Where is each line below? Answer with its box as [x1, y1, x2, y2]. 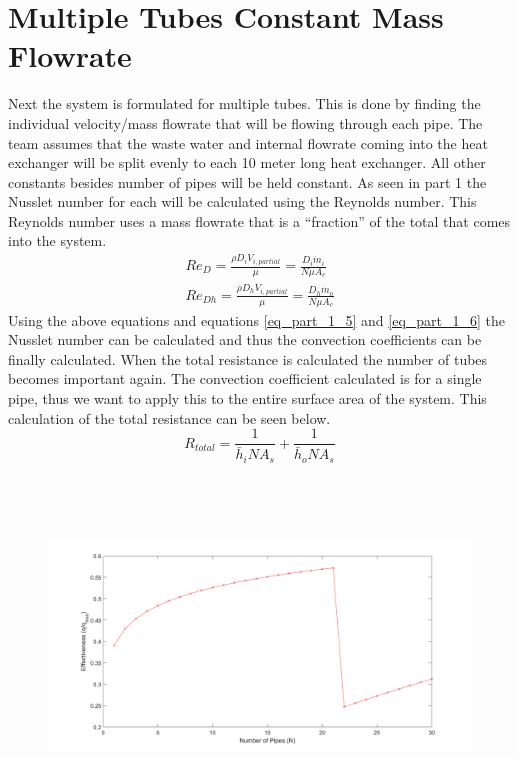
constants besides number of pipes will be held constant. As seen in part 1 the [8, 171, 487, 192]
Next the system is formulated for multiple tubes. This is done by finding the [8, 93, 481, 114]
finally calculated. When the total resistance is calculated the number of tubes [8, 348, 488, 369]
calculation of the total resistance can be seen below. [8, 407, 331, 428]
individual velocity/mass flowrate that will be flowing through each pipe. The [8, 112, 483, 133]
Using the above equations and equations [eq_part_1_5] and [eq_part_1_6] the [8, 309, 506, 330]
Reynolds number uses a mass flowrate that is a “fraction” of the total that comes [8, 210, 511, 231]
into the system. [8, 230, 107, 251]
